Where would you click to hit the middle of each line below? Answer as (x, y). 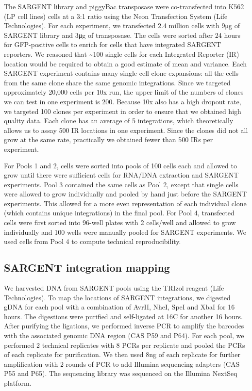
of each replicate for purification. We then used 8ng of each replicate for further (122, 354)
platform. (18, 383)
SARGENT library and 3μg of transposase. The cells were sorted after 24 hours (122, 35)
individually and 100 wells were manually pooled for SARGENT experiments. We (125, 232)
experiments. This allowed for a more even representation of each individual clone (125, 203)
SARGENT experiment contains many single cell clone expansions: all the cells (121, 73)
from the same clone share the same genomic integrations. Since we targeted (117, 82)
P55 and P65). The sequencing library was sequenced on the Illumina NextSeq (121, 373)
